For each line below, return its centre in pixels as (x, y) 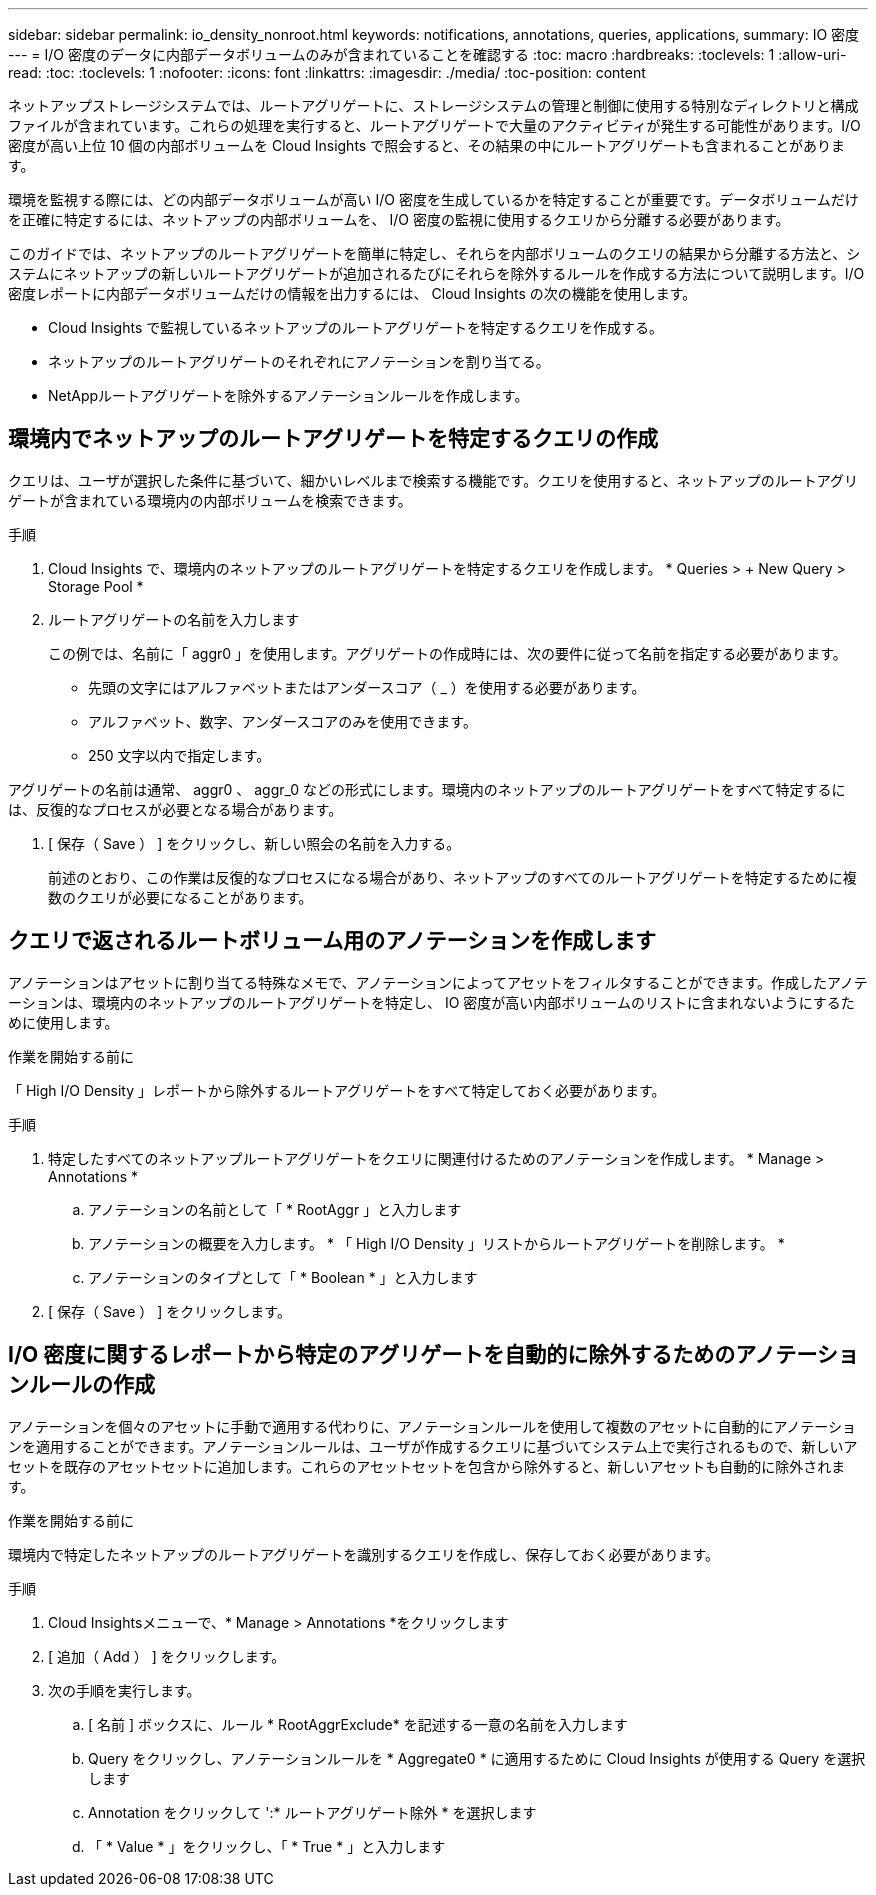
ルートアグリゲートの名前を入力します (174, 619)
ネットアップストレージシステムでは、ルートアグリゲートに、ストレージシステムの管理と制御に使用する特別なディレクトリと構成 (433, 105)
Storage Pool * (96, 586)
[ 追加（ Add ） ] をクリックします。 (167, 1656)
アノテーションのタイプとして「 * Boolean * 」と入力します (283, 1277)
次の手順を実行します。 (124, 1690)
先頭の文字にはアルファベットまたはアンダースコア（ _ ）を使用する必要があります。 (367, 687)
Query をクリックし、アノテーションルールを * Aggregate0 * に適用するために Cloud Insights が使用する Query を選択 (477, 1758)
